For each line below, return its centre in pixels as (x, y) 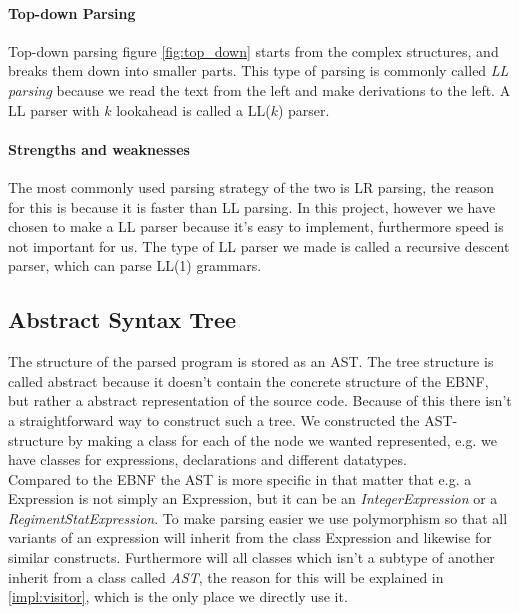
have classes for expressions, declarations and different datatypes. (207, 459)
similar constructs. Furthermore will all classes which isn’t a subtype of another (251, 557)
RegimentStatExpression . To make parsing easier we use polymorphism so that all (258, 517)
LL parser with (54, 109)
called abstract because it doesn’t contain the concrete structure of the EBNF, (248, 380)
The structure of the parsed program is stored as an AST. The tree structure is (251, 361)
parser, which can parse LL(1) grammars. (135, 265)
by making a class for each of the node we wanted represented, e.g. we (282, 439)
